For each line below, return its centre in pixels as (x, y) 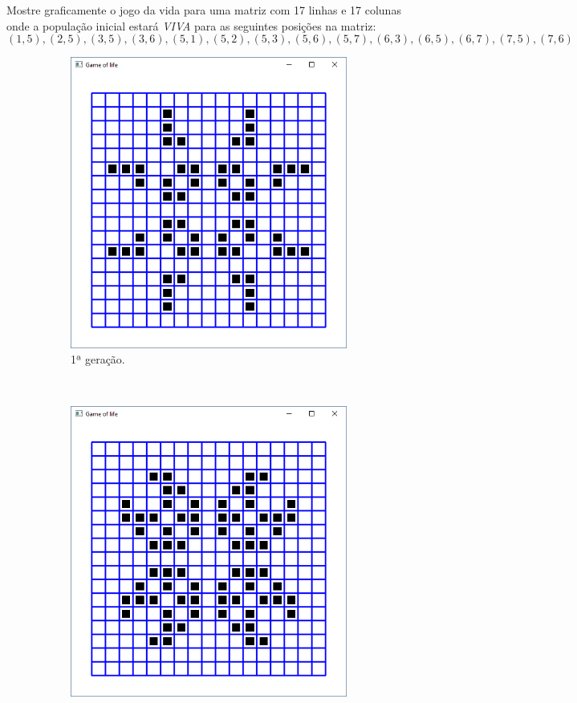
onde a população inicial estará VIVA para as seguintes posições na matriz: (191, 25)
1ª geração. (98, 359)
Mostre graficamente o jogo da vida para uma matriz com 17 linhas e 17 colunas (204, 10)
